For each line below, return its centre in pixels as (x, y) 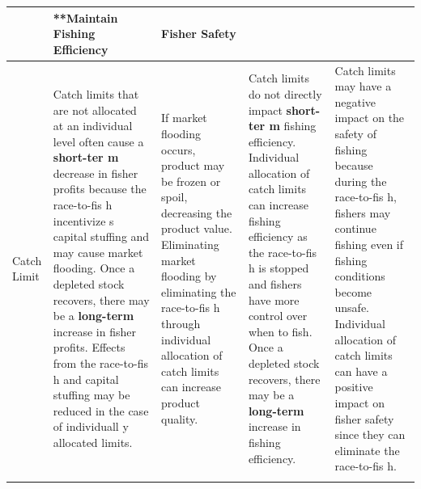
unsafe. (352, 308)
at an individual (93, 126)
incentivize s (83, 220)
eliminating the (199, 291)
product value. (197, 228)
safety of (355, 133)
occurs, (179, 149)
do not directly (285, 93)
